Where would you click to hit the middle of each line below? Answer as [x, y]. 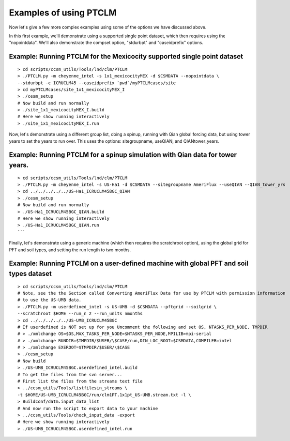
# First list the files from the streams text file [80, 381]
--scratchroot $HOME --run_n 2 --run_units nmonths [80, 314]
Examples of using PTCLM [63, 13]
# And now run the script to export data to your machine [88, 408]
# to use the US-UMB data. [50, 300]
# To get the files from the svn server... [70, 374]
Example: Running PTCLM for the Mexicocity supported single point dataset [126, 56]
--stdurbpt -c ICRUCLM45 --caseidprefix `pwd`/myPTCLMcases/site [97, 83]
